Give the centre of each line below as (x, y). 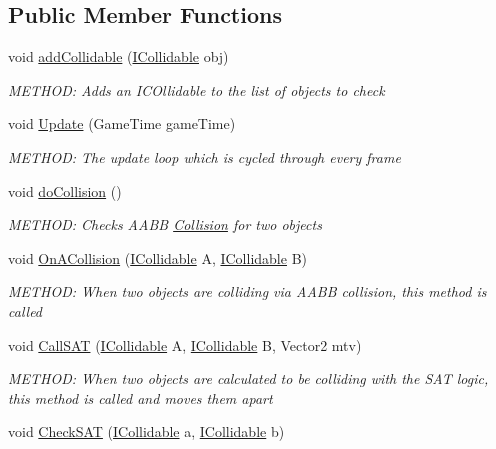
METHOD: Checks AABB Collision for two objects (165, 224)
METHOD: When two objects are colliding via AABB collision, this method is (247, 291)
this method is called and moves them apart (140, 397)
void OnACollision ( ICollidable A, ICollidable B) (157, 257)
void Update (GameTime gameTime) (122, 123)
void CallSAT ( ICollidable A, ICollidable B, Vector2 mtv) (185, 344)
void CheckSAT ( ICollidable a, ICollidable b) (146, 431)
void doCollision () (65, 190)
